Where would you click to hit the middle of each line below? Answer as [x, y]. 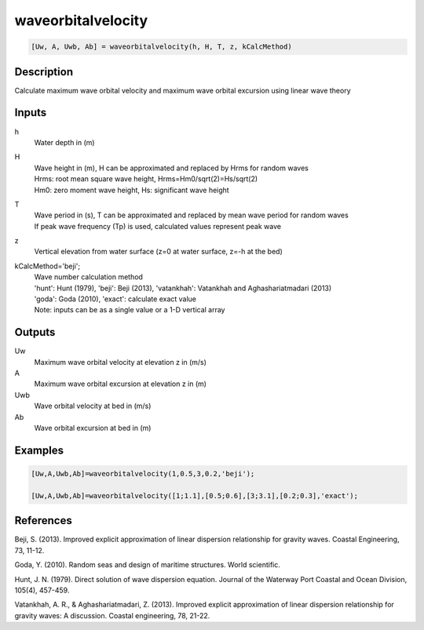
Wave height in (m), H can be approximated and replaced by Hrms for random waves [172, 168]
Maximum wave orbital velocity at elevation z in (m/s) [121, 362]
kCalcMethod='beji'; [48, 266]
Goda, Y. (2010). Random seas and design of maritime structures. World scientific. [147, 565]
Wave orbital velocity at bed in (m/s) [93, 406]
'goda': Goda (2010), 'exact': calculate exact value [115, 299]
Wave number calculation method [88, 277]
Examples [39, 450]
